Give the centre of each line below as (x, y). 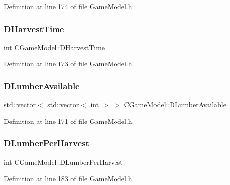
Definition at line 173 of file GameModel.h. (69, 64)
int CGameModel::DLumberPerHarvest (63, 161)
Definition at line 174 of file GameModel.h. (69, 6)
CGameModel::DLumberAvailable (175, 104)
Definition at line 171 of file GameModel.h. (69, 121)
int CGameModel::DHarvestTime (55, 47)
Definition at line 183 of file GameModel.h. (69, 178)
